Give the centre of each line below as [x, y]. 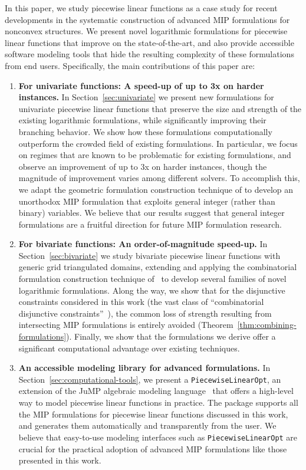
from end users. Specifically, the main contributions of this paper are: [130, 65]
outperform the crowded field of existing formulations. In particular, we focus [158, 143]
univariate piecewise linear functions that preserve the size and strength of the [160, 108]
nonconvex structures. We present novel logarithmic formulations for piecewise [146, 31]
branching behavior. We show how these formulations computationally [145, 131]
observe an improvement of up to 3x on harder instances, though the [143, 166]
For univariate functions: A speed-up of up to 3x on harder [141, 85]
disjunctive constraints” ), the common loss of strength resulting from [145, 313]
